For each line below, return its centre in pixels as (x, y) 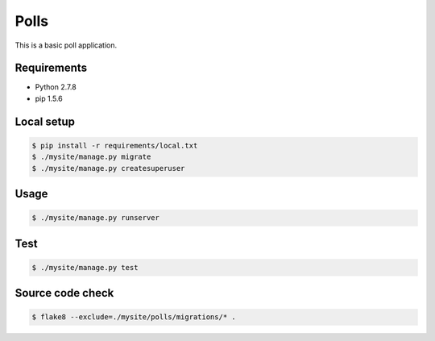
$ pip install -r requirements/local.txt (115, 146)
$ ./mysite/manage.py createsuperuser (108, 168)
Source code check (64, 293)
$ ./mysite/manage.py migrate (91, 157)
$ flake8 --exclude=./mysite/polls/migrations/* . (134, 317)
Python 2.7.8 (56, 87)
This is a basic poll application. (66, 45)
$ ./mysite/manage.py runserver (96, 218)
